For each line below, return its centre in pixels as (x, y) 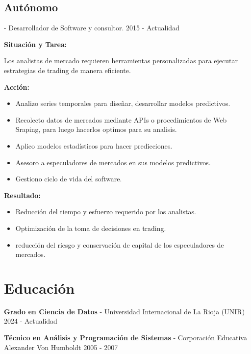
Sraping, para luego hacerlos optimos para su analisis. (96, 129)
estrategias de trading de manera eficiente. (67, 70)
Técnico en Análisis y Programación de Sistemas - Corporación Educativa (125, 338)
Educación (39, 288)
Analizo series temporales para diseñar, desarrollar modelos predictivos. (123, 103)
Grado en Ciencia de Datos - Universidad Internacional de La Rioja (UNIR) (125, 311)
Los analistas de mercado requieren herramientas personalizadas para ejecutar (121, 61)
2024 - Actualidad (31, 321)
